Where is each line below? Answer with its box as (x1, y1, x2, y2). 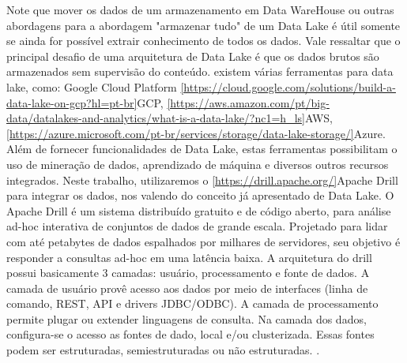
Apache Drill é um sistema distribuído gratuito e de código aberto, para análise (6, 202, 391, 219)
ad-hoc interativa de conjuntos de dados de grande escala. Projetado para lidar (6, 218, 388, 234)
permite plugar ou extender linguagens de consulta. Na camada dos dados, (6, 310, 367, 327)
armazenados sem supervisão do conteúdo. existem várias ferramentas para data (6, 63, 394, 80)
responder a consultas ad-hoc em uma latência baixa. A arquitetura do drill (6, 249, 372, 265)
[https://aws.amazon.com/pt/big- (167, 94, 330, 110)
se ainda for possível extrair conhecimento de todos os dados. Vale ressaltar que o (6, 32, 401, 49)
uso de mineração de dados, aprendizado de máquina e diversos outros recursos (6, 155, 389, 172)
